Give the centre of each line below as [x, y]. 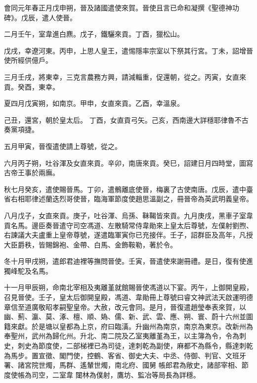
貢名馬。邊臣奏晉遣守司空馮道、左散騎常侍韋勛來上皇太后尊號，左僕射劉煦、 [128, 225]
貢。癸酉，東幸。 [32, 86]
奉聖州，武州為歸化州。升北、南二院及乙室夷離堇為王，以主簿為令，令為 [122, 336]
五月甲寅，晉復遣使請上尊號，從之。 [63, 146]
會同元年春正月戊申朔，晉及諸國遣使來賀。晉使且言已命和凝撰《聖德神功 [122, 7]
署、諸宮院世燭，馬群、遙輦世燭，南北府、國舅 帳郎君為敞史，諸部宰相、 [123, 365]
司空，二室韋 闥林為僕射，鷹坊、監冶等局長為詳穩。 [116, 374]
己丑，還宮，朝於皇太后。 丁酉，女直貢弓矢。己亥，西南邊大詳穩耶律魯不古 [126, 120]
